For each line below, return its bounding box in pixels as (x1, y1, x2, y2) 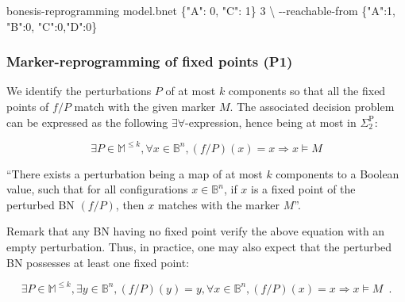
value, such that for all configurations (6, 181, 188, 197)
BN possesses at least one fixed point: (6, 254, 190, 270)
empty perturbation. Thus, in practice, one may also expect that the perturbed (6, 239, 391, 255)
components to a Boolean (276, 165, 399, 182)
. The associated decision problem (229, 98, 395, 114)
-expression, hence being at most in (185, 113, 357, 130)
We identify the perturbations (6, 82, 152, 99)
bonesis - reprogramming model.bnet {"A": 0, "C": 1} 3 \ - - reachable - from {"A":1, (6, 2, 395, 18)
